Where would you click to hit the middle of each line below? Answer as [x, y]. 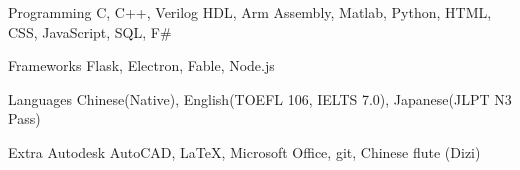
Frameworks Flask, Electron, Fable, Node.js [141, 65]
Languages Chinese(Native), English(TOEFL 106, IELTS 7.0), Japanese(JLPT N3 [260, 98]
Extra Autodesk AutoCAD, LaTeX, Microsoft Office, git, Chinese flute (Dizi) [244, 151]
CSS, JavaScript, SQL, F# [90, 31]
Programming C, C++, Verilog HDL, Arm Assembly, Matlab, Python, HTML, [250, 12]
